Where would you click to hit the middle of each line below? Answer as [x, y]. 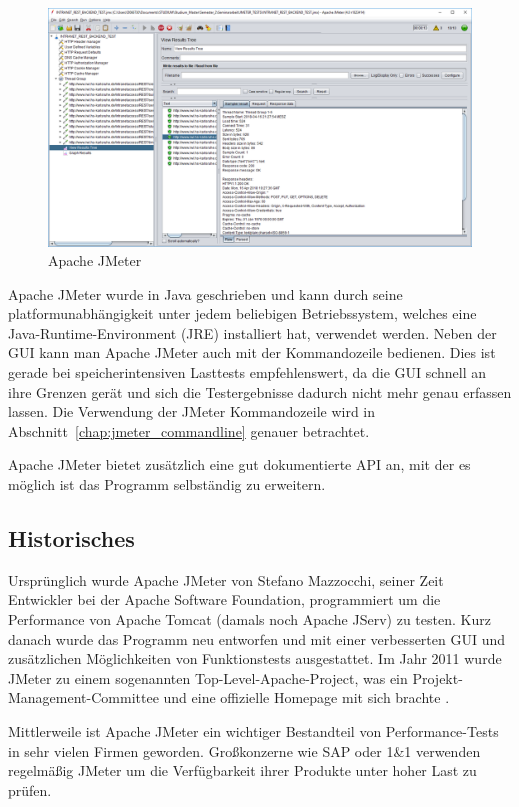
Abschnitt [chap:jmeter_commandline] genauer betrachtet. [189, 430]
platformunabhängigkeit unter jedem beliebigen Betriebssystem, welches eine [242, 313]
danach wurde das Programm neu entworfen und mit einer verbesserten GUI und [257, 638]
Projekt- [437, 677]
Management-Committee [83, 697]
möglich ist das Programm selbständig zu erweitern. [167, 484]
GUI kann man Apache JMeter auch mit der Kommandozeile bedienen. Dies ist [252, 352]
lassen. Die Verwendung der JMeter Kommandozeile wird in [192, 411]
